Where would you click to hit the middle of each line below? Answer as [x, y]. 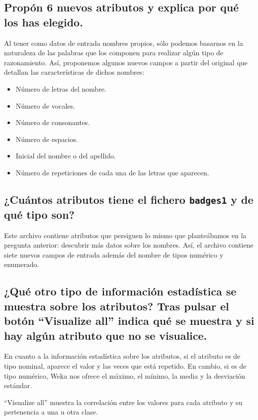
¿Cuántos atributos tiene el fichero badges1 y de [129, 199]
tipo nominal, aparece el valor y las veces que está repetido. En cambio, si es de [125, 366]
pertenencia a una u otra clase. [51, 412]
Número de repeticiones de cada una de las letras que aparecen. [112, 172]
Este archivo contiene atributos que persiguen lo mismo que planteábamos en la [125, 235]
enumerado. [22, 264]
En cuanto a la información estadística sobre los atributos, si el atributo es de [122, 356]
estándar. [18, 385]
